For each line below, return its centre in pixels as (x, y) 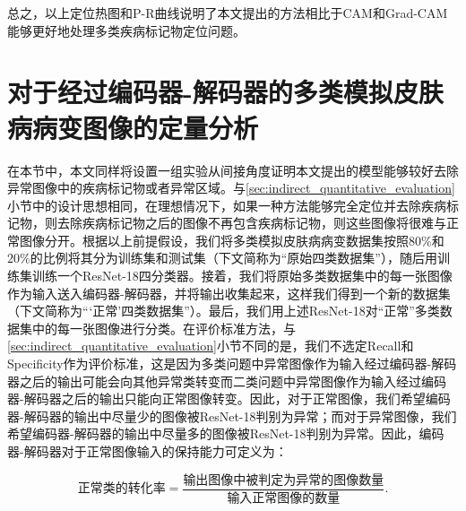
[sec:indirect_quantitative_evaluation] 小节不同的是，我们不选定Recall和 (211, 346)
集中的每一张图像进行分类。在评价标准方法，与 (157, 328)
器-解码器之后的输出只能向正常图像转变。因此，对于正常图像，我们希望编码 (229, 398)
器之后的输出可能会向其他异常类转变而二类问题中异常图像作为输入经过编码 (227, 381)
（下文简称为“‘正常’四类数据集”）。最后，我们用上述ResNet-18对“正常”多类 (224, 311)
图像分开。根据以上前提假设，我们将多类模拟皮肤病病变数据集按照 (214, 240)
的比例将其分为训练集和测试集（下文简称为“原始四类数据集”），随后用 (233, 258)
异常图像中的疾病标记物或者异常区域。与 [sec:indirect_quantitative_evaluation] (231, 188)
